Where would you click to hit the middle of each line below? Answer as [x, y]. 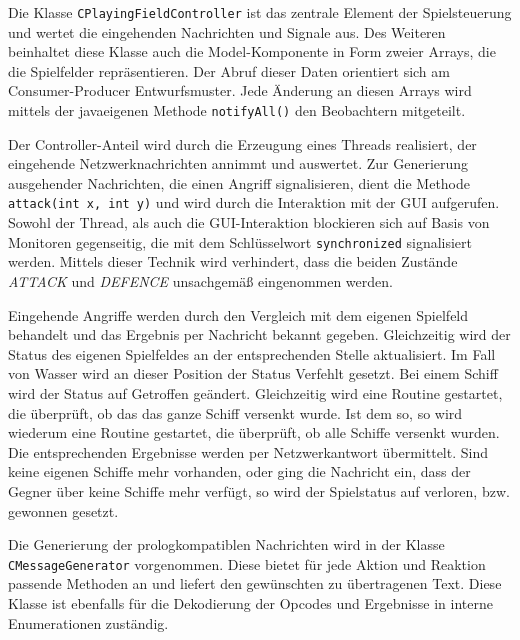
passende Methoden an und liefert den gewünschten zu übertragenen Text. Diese [255, 583]
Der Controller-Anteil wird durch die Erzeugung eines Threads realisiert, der [242, 143]
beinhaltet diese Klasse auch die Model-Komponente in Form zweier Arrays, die [252, 51]
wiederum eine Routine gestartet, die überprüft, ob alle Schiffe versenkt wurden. [254, 432]
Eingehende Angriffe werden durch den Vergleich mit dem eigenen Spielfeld [238, 314]
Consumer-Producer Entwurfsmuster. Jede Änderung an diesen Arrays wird [240, 90]
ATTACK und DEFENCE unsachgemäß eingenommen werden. [200, 280]
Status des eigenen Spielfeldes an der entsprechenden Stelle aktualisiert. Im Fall [252, 353]
